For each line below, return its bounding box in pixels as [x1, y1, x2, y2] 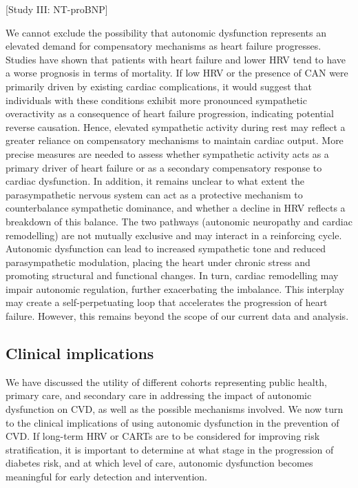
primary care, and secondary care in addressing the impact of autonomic [6, 388, 312, 403]
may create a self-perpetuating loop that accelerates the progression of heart [6, 295, 328, 309]
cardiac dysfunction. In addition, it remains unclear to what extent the [6, 174, 304, 188]
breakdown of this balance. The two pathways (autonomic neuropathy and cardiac [6, 214, 352, 228]
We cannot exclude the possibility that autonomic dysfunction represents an [6, 25, 326, 39]
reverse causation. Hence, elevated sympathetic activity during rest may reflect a [6, 119, 346, 134]
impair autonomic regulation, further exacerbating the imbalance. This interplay [6, 281, 344, 296]
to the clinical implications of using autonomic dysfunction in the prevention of [6, 415, 339, 429]
